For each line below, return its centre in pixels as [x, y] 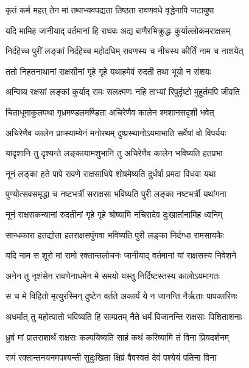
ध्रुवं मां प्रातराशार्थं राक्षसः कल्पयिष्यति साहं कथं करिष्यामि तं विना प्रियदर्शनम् [117, 337]
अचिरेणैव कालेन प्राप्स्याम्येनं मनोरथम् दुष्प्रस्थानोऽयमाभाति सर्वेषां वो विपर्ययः [116, 132]
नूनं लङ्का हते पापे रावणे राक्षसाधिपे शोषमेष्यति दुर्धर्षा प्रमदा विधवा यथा [111, 173]
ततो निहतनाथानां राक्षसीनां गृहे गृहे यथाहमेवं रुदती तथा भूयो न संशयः [108, 71]
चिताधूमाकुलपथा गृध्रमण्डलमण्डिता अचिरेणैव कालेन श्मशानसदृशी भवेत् [110, 112]
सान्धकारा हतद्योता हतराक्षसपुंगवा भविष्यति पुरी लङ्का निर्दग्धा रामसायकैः [115, 234]
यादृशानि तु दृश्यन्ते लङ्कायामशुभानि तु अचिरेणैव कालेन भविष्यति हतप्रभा [114, 153]
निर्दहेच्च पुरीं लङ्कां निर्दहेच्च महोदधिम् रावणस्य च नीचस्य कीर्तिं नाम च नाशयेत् [124, 51]
